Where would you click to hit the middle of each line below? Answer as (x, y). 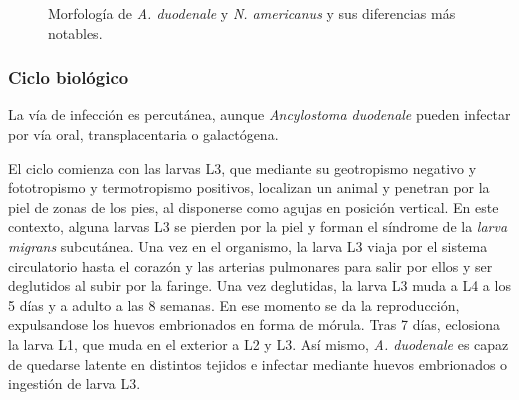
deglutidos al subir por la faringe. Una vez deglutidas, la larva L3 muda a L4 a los (259, 285)
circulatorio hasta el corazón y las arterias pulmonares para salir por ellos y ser (250, 265)
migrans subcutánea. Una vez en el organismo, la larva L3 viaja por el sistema (248, 245)
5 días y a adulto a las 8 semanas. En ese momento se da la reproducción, (234, 304)
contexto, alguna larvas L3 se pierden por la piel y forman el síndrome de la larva (258, 226)
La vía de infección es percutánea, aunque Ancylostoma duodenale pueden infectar (259, 114)
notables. (75, 32)
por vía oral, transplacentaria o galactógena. (143, 134)
